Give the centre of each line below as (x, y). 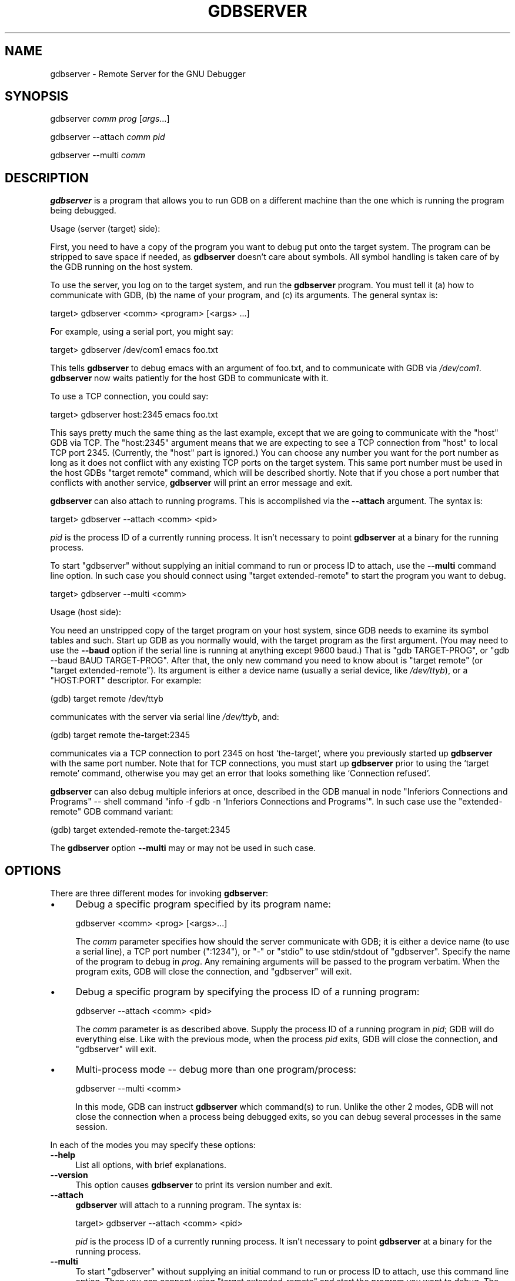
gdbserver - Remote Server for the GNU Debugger (148, 74)
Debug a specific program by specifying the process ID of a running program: (248, 992)
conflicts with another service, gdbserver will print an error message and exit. (201, 483)
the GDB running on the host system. (121, 267)
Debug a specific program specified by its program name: (203, 904)
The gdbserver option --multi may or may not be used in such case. (183, 848)
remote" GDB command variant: (112, 812)
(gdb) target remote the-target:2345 (120, 735)
